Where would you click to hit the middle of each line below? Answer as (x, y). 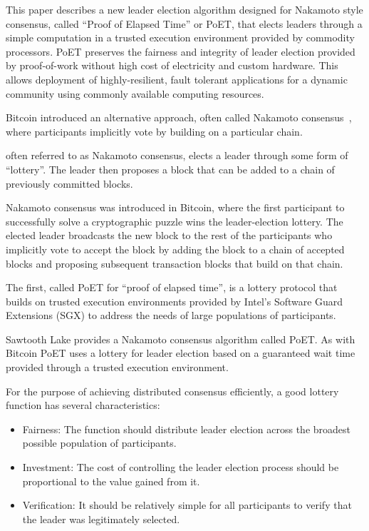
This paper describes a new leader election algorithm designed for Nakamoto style (184, 9)
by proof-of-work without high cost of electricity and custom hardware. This (172, 65)
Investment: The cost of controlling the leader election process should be (181, 467)
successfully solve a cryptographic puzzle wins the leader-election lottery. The (175, 221)
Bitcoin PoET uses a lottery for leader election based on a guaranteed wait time (181, 353)
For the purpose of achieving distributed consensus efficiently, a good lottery (172, 391)
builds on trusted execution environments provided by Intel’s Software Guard (175, 301)
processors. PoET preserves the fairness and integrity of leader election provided (181, 51)
